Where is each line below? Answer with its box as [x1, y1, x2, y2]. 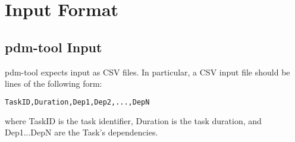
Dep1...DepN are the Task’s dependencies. [5, 126, 158, 138]
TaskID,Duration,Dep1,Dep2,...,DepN [5, 97, 150, 106]
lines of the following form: [5, 77, 102, 90]
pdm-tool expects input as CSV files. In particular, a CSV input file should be [5, 65, 290, 78]
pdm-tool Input [5, 37, 102, 56]
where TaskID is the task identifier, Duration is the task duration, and [5, 114, 262, 127]
